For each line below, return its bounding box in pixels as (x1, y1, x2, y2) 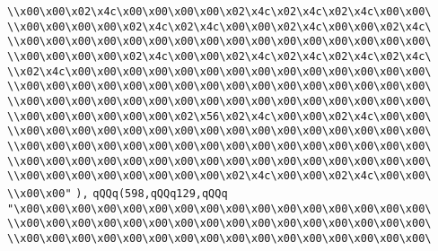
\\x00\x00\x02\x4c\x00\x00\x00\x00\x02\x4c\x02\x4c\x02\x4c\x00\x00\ (7, 5, 432, 18)
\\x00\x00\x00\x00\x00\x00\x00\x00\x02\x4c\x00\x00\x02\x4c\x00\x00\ (7, 169, 432, 183)
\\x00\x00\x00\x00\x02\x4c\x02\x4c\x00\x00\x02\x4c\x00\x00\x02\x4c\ (7, 20, 432, 33)
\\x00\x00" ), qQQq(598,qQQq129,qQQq (7, 186, 228, 200)
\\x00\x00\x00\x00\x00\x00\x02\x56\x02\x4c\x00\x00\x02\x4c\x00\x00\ (7, 109, 432, 123)
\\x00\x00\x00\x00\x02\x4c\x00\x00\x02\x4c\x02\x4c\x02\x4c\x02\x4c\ (7, 49, 432, 63)
